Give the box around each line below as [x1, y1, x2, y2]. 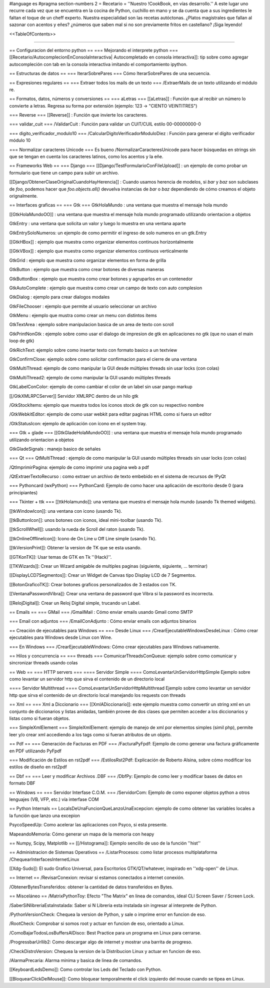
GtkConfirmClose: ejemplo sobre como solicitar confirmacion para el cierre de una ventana [9, 356, 197, 362]
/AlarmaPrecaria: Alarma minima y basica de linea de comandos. [9, 957, 142, 963]
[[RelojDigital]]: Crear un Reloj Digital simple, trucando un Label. [9, 600, 141, 606]
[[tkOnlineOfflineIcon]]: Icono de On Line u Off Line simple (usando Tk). [9, 535, 157, 541]
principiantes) [9, 489, 38, 495]
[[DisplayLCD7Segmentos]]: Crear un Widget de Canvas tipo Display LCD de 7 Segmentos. [9, 572, 196, 578]
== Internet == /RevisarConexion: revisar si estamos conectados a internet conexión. [9, 874, 184, 880]
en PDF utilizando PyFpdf [9, 748, 62, 754]
